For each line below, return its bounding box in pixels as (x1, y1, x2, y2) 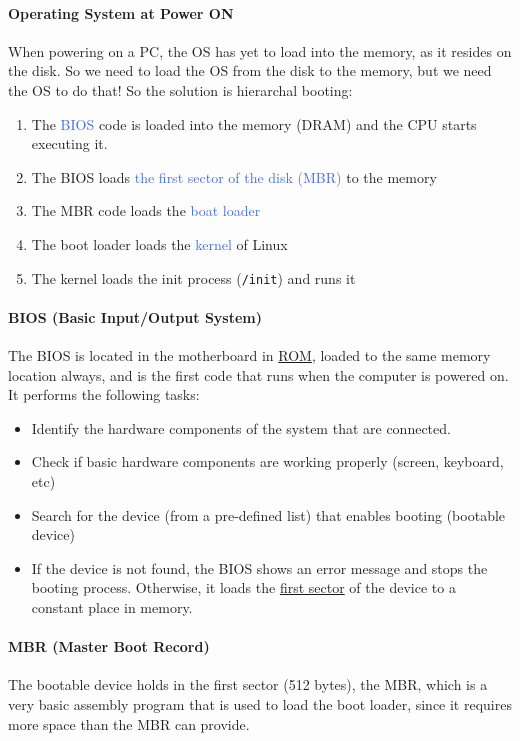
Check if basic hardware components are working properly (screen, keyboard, (31, 451, 504, 472)
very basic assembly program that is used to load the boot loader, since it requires (8, 693, 512, 714)
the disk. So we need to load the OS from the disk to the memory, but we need (8, 60, 492, 81)
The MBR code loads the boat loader (31, 200, 261, 221)
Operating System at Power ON (8, 2, 234, 23)
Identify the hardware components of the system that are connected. (31, 417, 451, 438)
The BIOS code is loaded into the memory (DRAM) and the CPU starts (31, 113, 477, 134)
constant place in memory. (31, 596, 193, 617)
